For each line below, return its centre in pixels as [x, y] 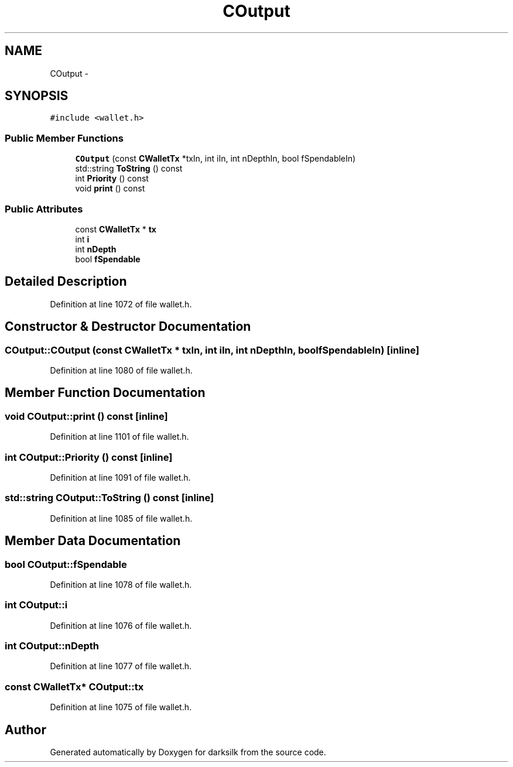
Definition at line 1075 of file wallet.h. [121, 707]
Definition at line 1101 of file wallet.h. [119, 437]
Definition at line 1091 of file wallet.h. [120, 477]
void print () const [110, 189]
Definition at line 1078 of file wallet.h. [121, 584]
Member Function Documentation [105, 393]
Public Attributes [44, 209]
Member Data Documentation [93, 541]
